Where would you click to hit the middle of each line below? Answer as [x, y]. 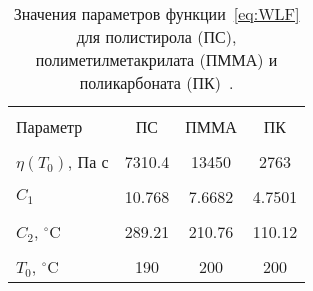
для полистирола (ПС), [156, 36]
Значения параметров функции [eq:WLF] [156, 13]
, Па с [88, 161]
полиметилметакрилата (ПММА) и [156, 59]
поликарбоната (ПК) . [156, 82]
